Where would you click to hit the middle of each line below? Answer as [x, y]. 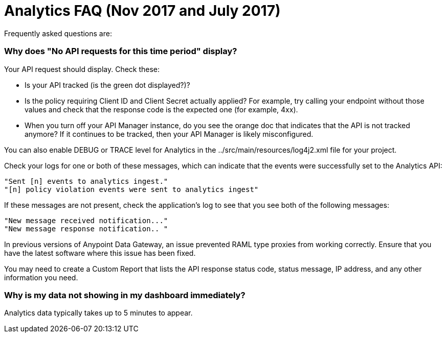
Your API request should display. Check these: [82, 69]
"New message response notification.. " [86, 228]
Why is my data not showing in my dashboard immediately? [125, 295]
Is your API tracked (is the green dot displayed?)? [107, 85]
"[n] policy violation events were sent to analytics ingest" [131, 189]
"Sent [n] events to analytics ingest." [86, 181]
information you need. [41, 277]
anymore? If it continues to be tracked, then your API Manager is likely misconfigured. [169, 134]
